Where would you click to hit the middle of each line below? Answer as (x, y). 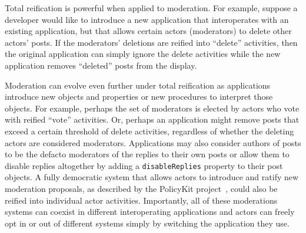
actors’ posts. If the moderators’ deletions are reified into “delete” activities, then (151, 42)
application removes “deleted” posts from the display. (101, 65)
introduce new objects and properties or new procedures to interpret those (139, 97)
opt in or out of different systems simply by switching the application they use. (147, 223)
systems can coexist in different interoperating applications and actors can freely (150, 212)
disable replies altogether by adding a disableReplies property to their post (144, 165)
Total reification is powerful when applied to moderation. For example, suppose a (151, 8)
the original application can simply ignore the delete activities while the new (143, 54)
